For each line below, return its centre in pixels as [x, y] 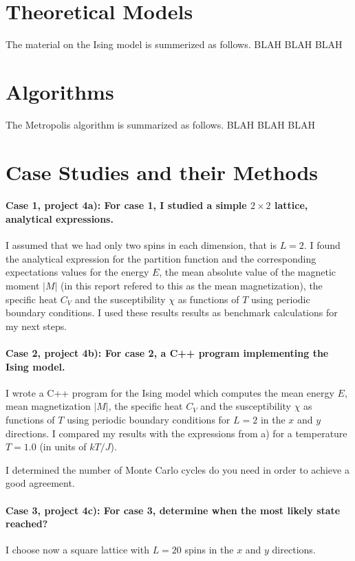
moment [23, 285]
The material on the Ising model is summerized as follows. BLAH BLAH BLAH [174, 44]
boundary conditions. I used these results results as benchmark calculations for [172, 312]
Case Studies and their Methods [162, 172]
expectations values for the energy [77, 272]
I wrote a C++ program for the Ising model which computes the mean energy [170, 392]
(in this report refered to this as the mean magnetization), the [192, 285]
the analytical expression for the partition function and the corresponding [161, 258]
